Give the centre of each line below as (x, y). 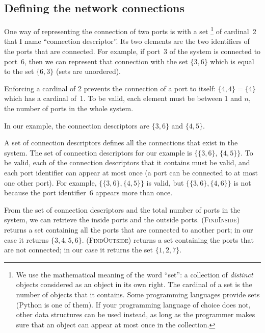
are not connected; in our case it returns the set (79, 250)
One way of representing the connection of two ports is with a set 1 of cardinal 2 (130, 30)
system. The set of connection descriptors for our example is (98, 152)
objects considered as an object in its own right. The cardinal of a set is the (134, 284)
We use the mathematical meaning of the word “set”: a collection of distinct (135, 274)
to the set (19, 71)
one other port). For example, (50, 182)
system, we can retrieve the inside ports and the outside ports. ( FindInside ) (122, 220)
